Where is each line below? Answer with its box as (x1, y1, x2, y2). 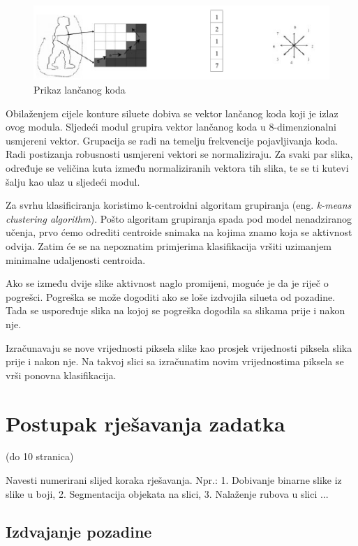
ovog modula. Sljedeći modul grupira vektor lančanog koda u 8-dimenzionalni (6, 119, 336, 134)
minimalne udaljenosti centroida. (6, 252, 146, 267)
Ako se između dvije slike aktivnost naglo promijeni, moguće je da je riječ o (6, 276, 329, 290)
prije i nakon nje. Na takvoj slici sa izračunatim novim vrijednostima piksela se (6, 354, 344, 369)
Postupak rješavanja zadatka (6, 408, 285, 437)
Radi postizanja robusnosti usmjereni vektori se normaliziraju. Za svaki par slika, (6, 147, 353, 161)
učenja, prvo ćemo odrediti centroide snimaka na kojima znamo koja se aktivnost (6, 225, 352, 239)
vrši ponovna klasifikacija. (6, 367, 117, 382)
